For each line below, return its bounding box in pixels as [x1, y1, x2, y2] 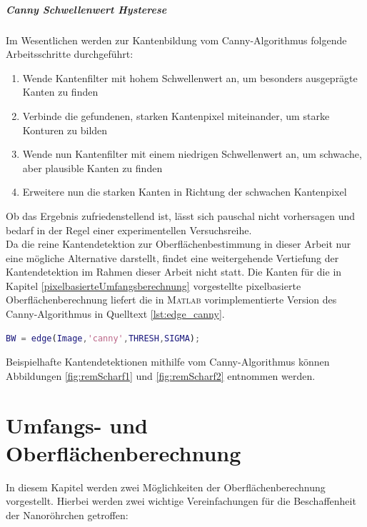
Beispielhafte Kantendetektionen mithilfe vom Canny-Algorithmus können [6, 354, 330, 369]
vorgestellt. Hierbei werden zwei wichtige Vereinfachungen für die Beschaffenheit [6, 493, 356, 508]
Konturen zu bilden [22, 122, 108, 137]
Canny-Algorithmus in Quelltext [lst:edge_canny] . [6, 306, 225, 321]
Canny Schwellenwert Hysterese [6, 1, 167, 16]
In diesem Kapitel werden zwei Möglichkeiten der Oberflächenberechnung [6, 479, 326, 494]
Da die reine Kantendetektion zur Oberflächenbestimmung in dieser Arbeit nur [6, 236, 351, 251]
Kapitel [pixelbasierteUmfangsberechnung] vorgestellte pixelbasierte [6, 278, 301, 293]
